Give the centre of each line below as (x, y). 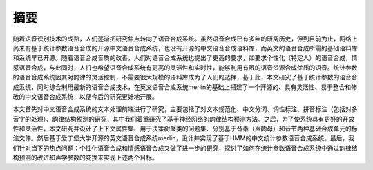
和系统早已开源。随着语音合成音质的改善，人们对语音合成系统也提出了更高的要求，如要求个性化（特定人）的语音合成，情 (185, 58)
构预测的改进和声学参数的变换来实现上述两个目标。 (85, 158)
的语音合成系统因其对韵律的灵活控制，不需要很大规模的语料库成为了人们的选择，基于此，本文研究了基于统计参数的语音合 (185, 77)
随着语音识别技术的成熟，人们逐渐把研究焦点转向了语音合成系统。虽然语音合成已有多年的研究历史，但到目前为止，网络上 (185, 39)
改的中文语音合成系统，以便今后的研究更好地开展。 (85, 96)
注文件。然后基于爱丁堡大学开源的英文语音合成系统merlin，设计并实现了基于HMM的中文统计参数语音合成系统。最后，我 (184, 138)
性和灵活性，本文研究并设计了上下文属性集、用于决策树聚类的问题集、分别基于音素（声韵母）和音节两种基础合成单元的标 (185, 129)
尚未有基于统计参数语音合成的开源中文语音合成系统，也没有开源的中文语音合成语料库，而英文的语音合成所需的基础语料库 (185, 48)
